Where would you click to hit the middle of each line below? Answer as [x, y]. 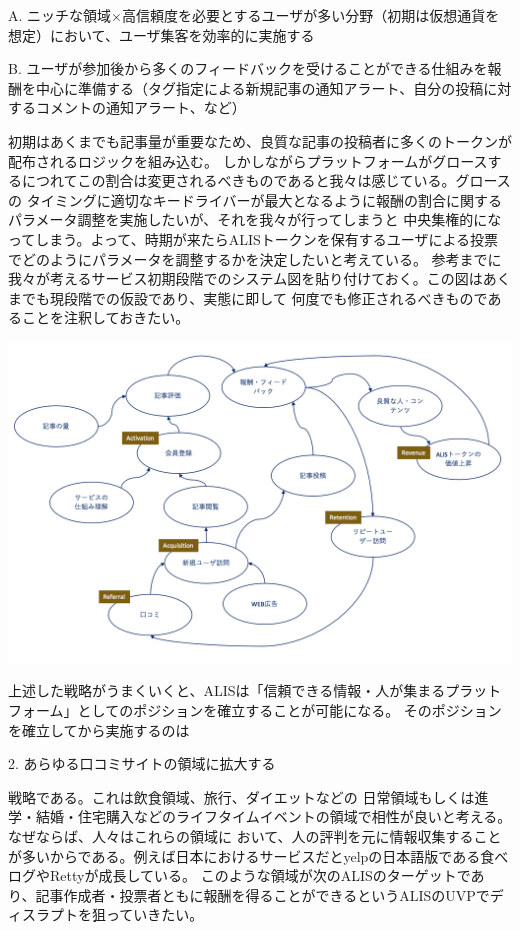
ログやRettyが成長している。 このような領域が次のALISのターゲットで [239, 875]
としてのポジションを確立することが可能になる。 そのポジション [289, 710]
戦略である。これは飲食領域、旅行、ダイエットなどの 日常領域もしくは [241, 796]
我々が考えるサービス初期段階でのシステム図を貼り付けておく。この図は [245, 278]
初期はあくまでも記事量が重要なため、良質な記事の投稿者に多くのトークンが [260, 140]
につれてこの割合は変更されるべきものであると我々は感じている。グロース [266, 180]
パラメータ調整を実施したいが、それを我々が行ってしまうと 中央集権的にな [255, 219]
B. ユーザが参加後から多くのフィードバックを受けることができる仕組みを [248, 68]
